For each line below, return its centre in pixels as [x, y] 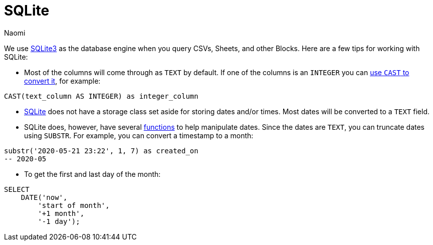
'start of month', [74, 205]
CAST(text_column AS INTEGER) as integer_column [101, 96]
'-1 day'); [59, 221]
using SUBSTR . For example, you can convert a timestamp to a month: [139, 135]
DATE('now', [44, 197]
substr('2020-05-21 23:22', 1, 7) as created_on [101, 151]
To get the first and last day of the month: [92, 174]
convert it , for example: [62, 81]
